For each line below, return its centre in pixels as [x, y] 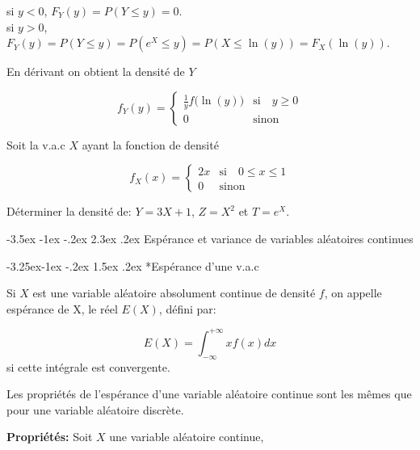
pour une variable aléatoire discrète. [95, 409]
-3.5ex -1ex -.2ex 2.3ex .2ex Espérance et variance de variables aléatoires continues [210, 238]
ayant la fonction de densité [150, 144]
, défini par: [187, 308]
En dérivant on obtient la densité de [96, 71]
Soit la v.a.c [36, 144]
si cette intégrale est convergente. [88, 366]
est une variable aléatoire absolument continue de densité [174, 293]
